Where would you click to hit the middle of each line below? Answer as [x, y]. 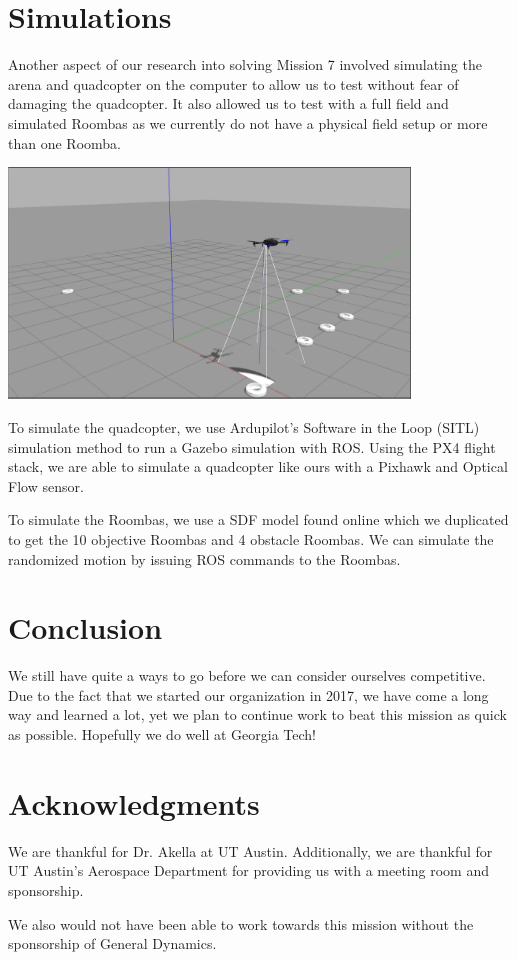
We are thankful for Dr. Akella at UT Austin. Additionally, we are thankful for [250, 850]
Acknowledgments [134, 802]
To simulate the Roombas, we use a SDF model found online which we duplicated [258, 519]
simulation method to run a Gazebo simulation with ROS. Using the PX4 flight [252, 446]
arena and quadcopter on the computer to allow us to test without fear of [233, 83]
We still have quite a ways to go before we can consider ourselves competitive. [247, 675]
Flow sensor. [46, 485]
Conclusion [85, 627]
